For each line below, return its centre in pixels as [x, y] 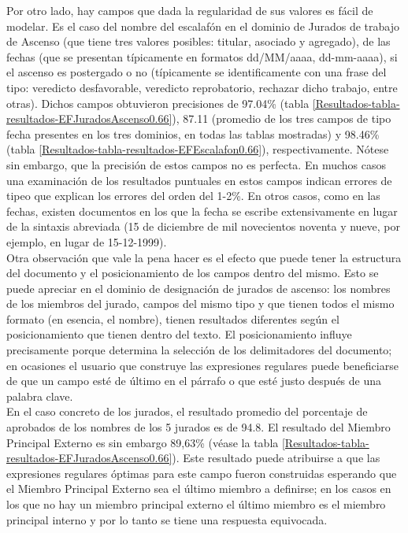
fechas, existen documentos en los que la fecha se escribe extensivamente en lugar [202, 211]
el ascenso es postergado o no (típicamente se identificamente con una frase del [197, 72]
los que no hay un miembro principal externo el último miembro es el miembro [196, 504]
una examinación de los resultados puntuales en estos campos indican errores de [199, 180]
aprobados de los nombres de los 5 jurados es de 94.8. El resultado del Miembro [198, 427]
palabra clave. [40, 396]
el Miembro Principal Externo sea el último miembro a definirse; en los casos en [199, 489]
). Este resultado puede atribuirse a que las [276, 458]
